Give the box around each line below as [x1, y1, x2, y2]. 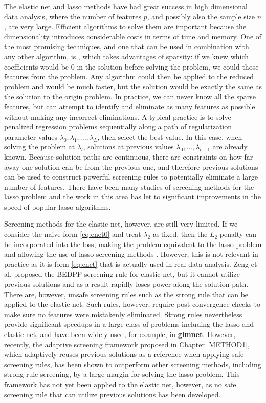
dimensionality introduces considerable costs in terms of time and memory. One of [4, 31, 262, 41]
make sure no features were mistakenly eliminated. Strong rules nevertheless [4, 308, 242, 319]
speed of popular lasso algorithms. [4, 201, 111, 212]
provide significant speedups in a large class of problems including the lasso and [4, 319, 254, 329]
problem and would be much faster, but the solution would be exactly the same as [4, 81, 262, 92]
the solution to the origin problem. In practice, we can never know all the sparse [4, 91, 256, 102]
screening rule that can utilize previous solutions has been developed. [4, 389, 221, 399]
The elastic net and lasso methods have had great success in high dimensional [4, 1, 248, 11]
